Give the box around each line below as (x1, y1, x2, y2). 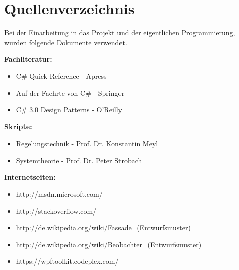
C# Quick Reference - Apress (16, 70, 107, 81)
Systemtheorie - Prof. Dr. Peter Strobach (16, 155, 142, 165)
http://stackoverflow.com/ (16, 205, 97, 216)
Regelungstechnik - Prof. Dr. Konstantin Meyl (16, 138, 158, 149)
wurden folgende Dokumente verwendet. (4, 37, 127, 47)
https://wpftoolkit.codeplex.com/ (16, 256, 119, 266)
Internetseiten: (4, 172, 56, 182)
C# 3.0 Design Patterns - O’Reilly (16, 104, 122, 115)
